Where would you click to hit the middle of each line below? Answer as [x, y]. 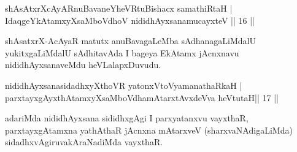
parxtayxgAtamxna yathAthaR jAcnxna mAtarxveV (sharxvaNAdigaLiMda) [149, 130]
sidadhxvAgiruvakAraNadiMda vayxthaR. [84, 142]
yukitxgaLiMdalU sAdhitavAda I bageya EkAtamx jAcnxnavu [122, 52]
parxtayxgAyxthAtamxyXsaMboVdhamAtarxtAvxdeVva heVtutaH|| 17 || [142, 97]
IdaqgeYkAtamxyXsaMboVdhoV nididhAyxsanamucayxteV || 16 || [130, 20]
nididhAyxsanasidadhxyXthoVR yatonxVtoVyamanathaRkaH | [124, 85]
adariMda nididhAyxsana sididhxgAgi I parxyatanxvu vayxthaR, [127, 118]
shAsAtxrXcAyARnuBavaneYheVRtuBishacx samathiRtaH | [119, 8]
